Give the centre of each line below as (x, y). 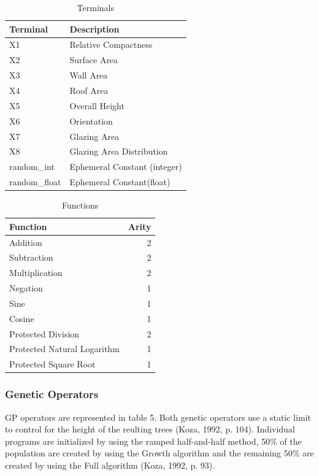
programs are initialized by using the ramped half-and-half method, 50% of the (153, 441)
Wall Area (89, 75)
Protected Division (44, 333)
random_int (32, 167)
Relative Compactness (111, 44)
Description (94, 29)
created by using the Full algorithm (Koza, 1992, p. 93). (110, 465)
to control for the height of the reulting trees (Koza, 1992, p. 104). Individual (150, 429)
